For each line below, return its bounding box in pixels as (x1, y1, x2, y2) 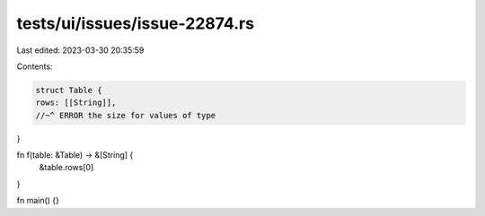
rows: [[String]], (35, 98, 117, 108)
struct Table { (35, 85, 102, 95)
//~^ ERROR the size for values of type (35, 110, 216, 120)
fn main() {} (16, 195, 60, 206)
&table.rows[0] (39, 162, 94, 173)
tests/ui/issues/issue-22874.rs (16, 13, 255, 33)
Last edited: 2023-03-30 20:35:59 (16, 45, 145, 56)
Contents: (16, 61, 53, 72)
